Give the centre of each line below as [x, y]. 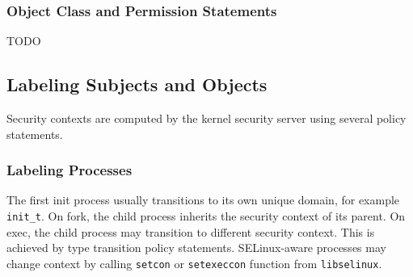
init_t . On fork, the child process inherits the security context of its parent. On [206, 216]
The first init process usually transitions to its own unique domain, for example [203, 200]
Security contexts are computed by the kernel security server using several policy [206, 118]
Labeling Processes [70, 170]
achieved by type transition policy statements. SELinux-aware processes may [196, 248]
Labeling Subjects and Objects [137, 84]
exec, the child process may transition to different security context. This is [191, 231]
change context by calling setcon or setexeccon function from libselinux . [194, 263]
